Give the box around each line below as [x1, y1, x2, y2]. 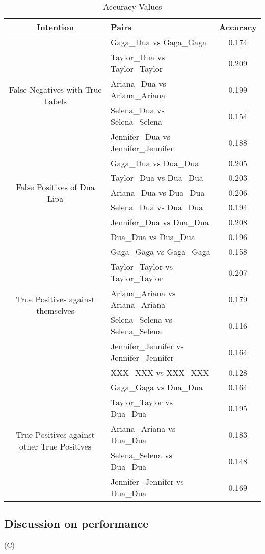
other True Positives [19, 440, 91, 452]
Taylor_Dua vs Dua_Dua [111, 172, 203, 183]
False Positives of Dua [16, 180, 95, 193]
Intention [36, 21, 74, 33]
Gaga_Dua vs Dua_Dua [111, 157, 199, 169]
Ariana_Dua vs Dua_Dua [111, 187, 205, 198]
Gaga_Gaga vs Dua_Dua [111, 381, 203, 393]
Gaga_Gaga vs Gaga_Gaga [111, 246, 210, 257]
